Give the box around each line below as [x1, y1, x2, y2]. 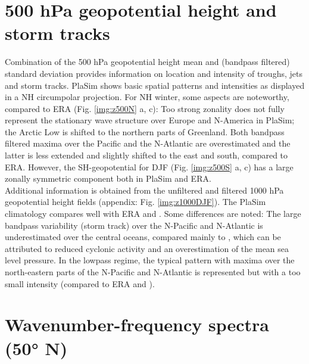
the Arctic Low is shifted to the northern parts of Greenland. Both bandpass [5, 125, 285, 138]
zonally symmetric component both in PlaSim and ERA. [5, 172, 211, 185]
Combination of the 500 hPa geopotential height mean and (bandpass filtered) [5, 55, 290, 68]
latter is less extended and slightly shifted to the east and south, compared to [5, 149, 288, 161]
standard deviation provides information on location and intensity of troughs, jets [5, 67, 302, 79]
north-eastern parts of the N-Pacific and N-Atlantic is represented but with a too [5, 266, 301, 278]
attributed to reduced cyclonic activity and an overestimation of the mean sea [5, 242, 289, 254]
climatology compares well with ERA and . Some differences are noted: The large [5, 207, 301, 220]
